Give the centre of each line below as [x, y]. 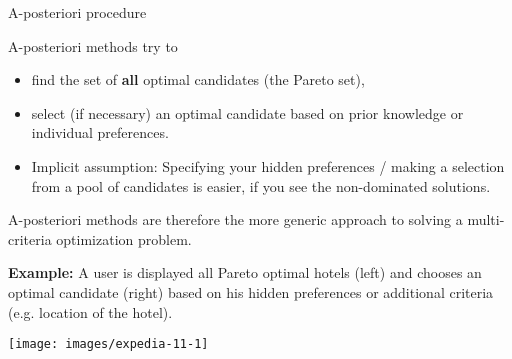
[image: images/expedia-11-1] [108, 344]
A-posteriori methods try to [93, 45]
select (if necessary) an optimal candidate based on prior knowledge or [247, 112]
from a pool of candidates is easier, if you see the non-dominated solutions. [261, 185]
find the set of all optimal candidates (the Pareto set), [198, 79]
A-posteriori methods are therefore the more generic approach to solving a [235, 219]
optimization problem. [124, 238]
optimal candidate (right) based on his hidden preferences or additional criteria [251, 291]
